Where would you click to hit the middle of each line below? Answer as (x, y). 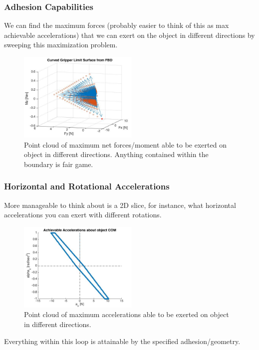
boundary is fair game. (59, 164)
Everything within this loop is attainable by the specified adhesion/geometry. (122, 341)
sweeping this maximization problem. (61, 45)
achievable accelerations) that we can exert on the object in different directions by (129, 35)
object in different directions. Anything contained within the (116, 154)
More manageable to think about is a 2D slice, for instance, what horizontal (120, 205)
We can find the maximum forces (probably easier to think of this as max (117, 25)
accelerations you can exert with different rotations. (83, 215)
